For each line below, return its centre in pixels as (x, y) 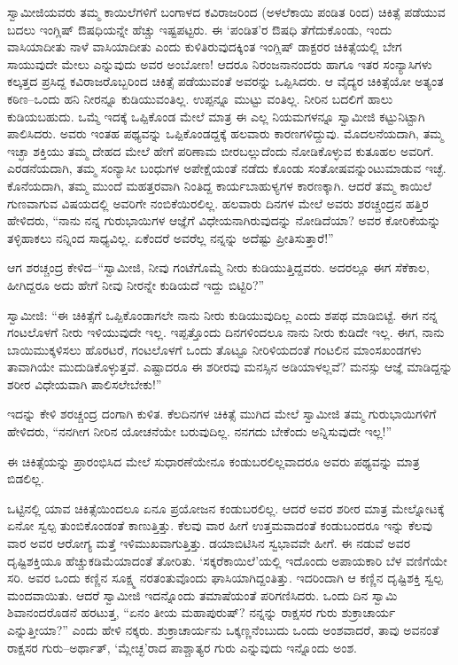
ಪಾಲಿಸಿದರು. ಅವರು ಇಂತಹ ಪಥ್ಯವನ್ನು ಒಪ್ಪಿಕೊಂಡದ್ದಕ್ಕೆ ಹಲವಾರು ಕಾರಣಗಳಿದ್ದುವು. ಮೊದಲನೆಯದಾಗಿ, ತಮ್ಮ (225, 133)
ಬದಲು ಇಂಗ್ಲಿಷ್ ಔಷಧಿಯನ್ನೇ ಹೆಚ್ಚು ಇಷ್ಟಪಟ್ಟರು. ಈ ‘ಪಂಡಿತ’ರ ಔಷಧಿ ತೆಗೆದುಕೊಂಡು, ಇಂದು (200, 29)
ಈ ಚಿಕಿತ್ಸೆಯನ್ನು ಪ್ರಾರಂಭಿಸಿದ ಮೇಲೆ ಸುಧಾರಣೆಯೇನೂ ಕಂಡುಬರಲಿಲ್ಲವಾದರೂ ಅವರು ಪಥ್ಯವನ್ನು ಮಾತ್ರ (213, 461)
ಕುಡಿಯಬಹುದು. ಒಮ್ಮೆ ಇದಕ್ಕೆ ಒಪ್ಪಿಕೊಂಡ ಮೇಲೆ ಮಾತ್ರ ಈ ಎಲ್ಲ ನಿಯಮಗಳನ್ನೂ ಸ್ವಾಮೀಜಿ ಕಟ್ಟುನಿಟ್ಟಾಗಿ (216, 116)
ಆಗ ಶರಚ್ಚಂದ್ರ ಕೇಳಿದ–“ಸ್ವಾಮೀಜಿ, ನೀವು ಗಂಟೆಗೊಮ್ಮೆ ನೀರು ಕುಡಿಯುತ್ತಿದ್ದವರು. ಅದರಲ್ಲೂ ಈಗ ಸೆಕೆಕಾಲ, (218, 267)
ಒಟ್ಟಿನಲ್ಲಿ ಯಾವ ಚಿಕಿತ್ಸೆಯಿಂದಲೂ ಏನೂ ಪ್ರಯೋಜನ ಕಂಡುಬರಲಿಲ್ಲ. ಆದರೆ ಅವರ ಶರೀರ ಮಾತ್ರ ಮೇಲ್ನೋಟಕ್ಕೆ (226, 508)
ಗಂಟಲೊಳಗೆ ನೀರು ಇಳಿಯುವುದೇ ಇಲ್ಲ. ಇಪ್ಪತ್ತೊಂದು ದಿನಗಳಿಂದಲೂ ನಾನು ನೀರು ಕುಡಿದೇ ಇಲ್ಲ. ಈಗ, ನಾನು (226, 332)
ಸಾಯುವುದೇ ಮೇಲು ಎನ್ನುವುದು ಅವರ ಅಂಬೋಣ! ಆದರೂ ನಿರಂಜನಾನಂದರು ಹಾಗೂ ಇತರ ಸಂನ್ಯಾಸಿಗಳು (220, 63)
